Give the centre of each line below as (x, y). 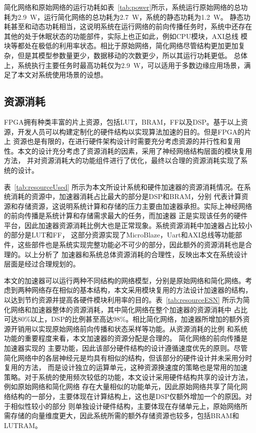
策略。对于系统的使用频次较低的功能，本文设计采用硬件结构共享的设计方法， (128, 377)
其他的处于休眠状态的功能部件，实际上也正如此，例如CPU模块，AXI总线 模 (126, 36)
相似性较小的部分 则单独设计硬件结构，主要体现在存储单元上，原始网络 (126, 406)
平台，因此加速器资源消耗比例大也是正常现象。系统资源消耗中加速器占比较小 (128, 225)
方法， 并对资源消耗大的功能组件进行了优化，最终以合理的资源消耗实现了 (122, 160)
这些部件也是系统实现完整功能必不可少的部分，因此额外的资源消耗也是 (131, 245)
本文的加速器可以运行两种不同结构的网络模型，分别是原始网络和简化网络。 (125, 280)
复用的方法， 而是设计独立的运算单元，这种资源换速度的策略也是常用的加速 (126, 367)
